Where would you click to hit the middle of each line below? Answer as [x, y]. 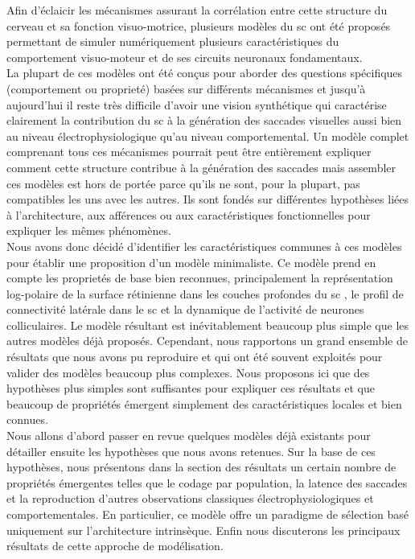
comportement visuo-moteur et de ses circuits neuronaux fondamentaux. [185, 57]
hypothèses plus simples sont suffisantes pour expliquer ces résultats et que [191, 388]
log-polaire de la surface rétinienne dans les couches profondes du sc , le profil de [205, 293]
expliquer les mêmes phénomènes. [89, 230]
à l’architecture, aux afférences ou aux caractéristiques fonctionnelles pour [189, 214]
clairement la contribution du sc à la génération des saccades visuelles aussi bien [204, 120]
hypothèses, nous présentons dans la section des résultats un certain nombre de [201, 467]
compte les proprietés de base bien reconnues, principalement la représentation [200, 278]
